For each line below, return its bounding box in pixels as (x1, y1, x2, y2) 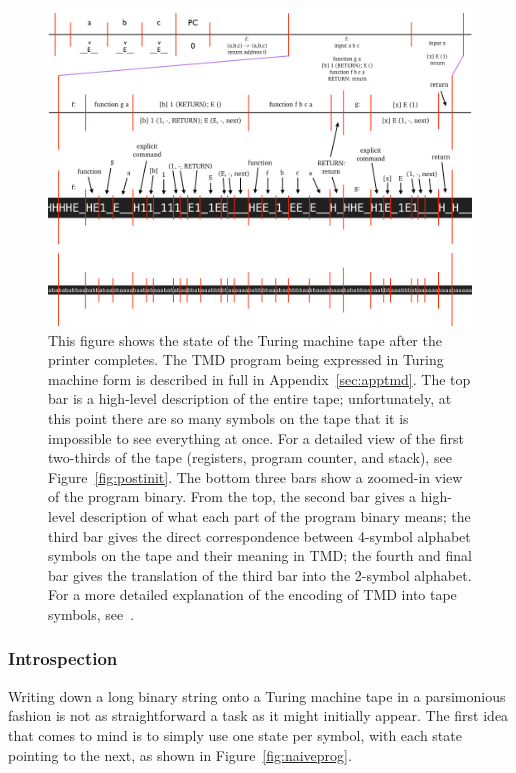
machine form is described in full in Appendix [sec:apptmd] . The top (48, 368, 471, 389)
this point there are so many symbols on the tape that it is (48, 407, 409, 428)
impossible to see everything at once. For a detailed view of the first (48, 427, 464, 448)
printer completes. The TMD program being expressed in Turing (48, 349, 444, 370)
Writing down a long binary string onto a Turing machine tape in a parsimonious (8, 685, 506, 706)
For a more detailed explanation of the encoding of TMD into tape (48, 584, 457, 605)
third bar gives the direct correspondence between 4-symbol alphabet (48, 525, 471, 546)
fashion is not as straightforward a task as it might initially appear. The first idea (8, 705, 509, 726)
